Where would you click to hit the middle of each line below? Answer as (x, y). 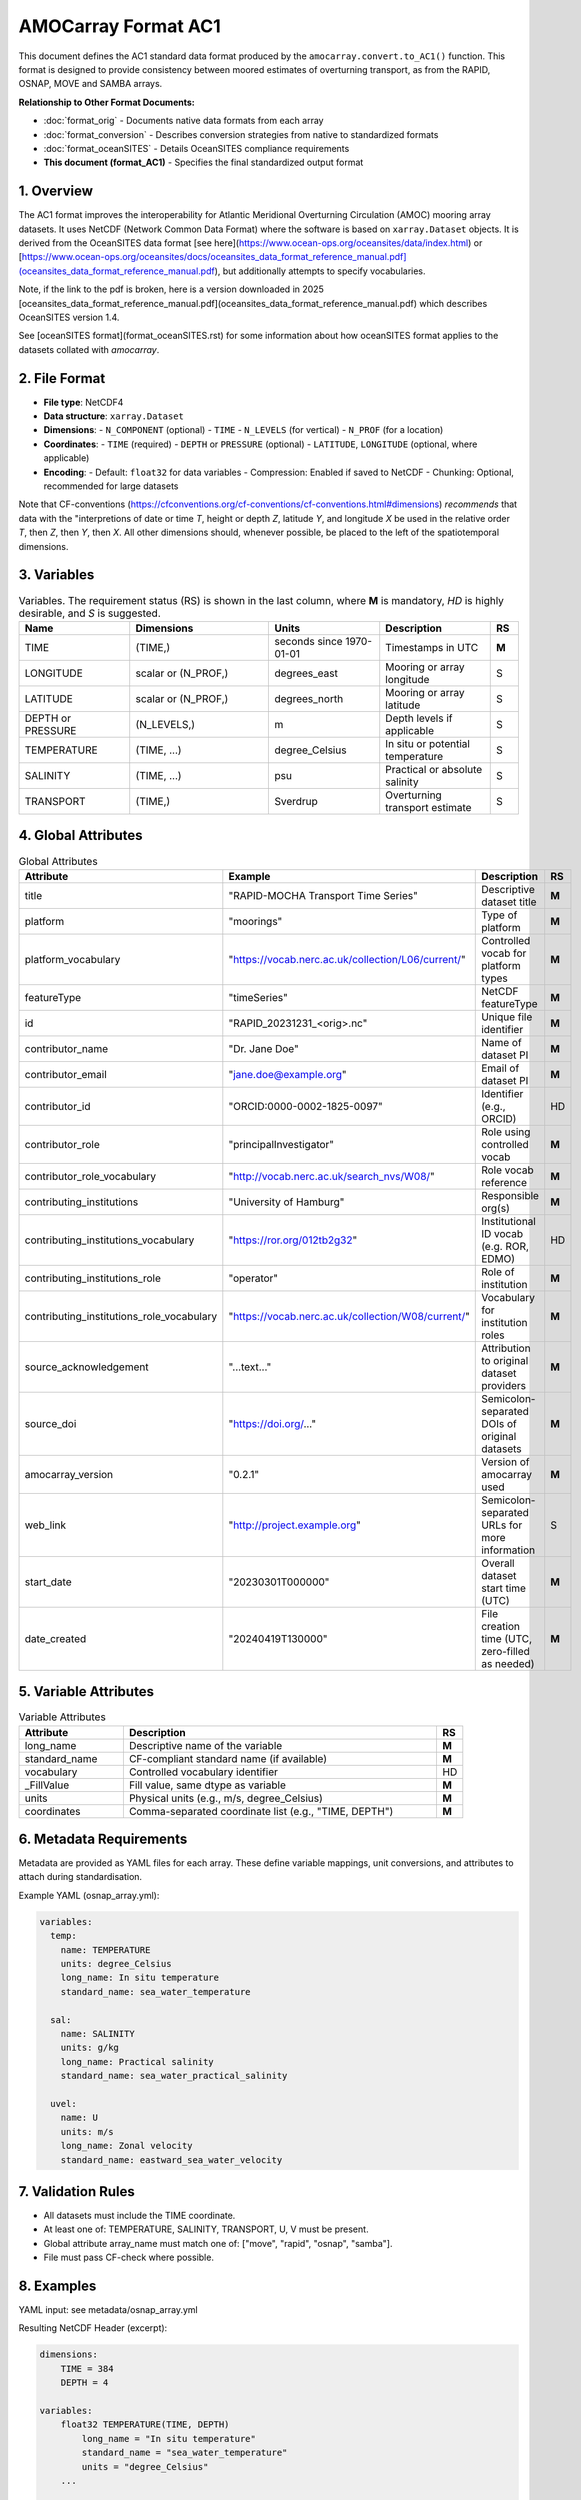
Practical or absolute (434, 769)
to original (505, 1360)
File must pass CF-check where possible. (129, 2257)
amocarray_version (69, 1474)
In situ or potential (427, 743)
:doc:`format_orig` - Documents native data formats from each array (183, 121)
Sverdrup (296, 801)
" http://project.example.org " (295, 1525)
